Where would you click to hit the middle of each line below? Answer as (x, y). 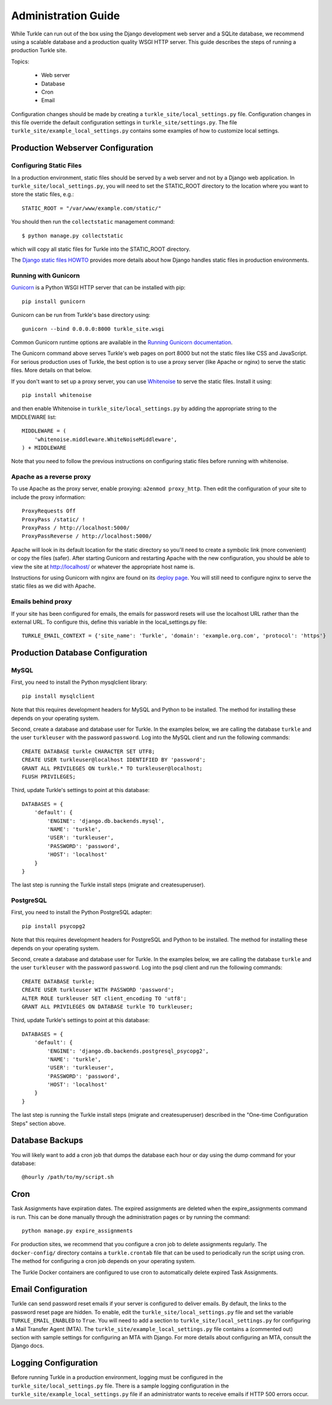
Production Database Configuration (79, 653)
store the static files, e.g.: (43, 194)
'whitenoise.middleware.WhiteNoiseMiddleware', (106, 439)
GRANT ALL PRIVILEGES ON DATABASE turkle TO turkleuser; (108, 1007)
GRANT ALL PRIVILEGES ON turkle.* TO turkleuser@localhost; (112, 768)
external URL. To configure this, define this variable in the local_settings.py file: (109, 622)
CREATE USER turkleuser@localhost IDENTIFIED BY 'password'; (114, 760)
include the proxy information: (48, 497)
